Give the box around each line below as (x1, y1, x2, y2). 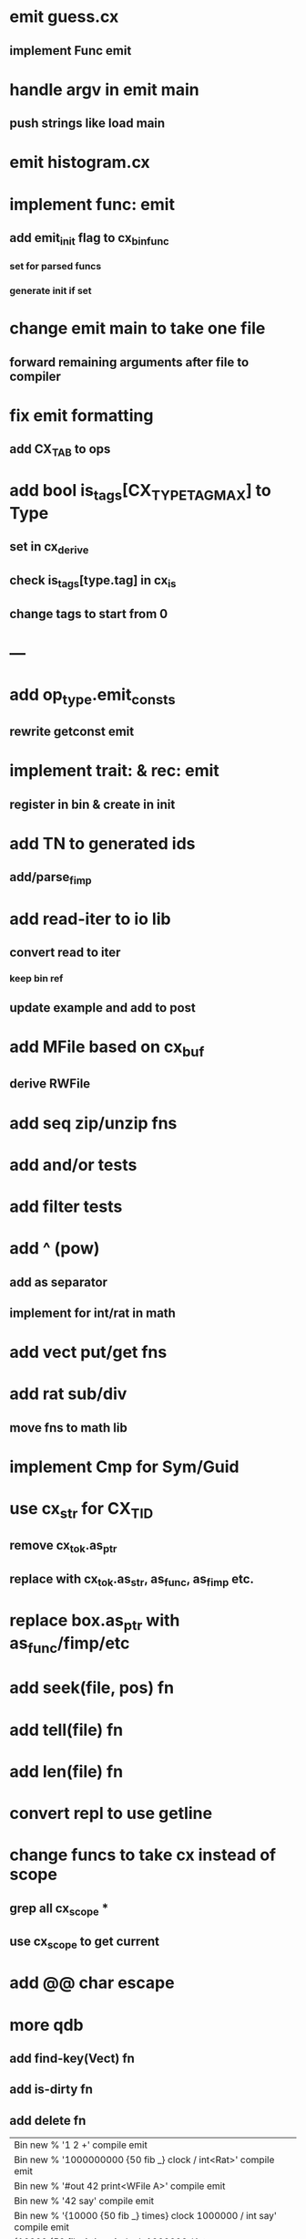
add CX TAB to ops (9, 441, 111, 459)
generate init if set (9, 284, 93, 297)
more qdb (9, 2014, 84, 2035)
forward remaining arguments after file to (9, 354, 250, 370)
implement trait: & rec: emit (9, 761, 220, 782)
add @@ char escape (9, 1972, 175, 1993)
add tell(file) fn (9, 1719, 124, 1740)
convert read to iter (9, 944, 121, 960)
